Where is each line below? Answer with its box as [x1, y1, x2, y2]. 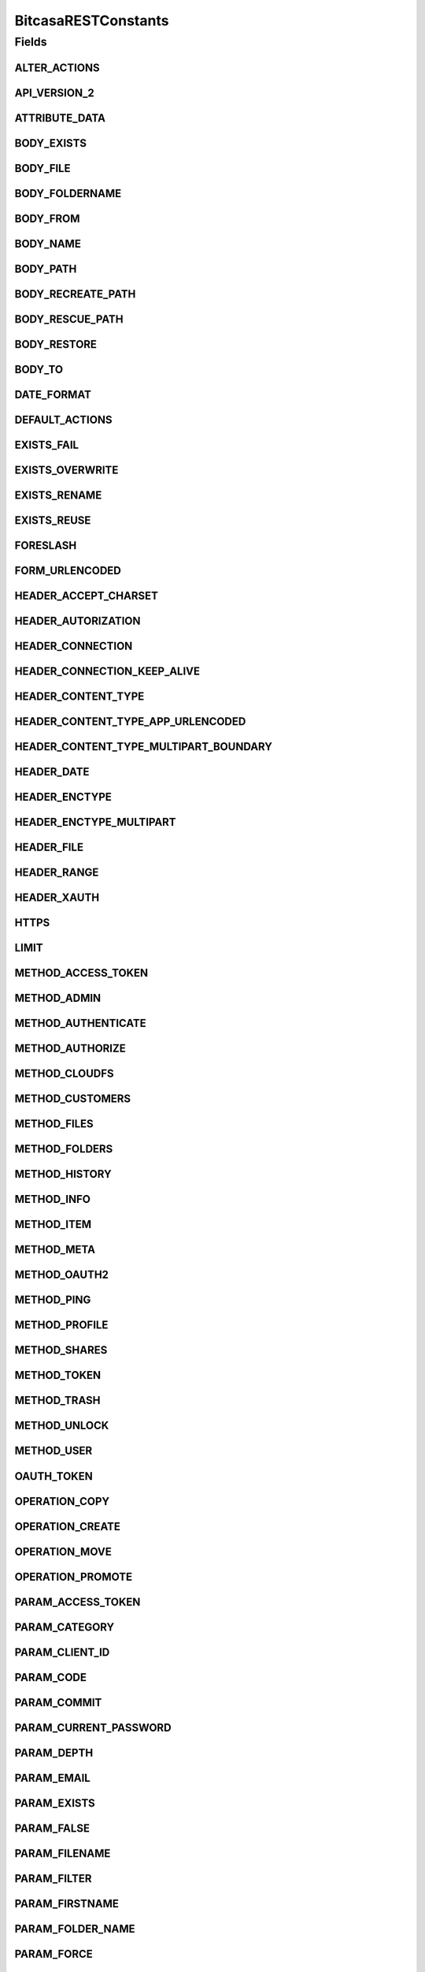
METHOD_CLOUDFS [14, 1067, 114, 1081]
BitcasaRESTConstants [14, 12, 169, 29]
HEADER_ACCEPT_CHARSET [14, 588, 159, 603]
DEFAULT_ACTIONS [14, 413, 113, 426]
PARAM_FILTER [14, 1872, 92, 1885]
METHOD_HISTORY [14, 1167, 112, 1181]
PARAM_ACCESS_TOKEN [14, 1595, 141, 1608]
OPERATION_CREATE [14, 1519, 121, 1533]
